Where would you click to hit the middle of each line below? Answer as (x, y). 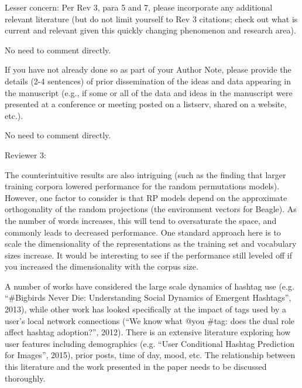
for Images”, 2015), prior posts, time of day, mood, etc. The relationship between (150, 355)
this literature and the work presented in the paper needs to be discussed (136, 367)
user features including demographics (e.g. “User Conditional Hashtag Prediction (150, 343)
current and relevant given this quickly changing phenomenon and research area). (150, 30)
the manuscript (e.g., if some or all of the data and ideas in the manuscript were (149, 92)
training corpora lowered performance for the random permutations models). (142, 186)
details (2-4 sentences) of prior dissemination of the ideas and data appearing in (148, 81)
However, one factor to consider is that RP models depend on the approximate (146, 197)
